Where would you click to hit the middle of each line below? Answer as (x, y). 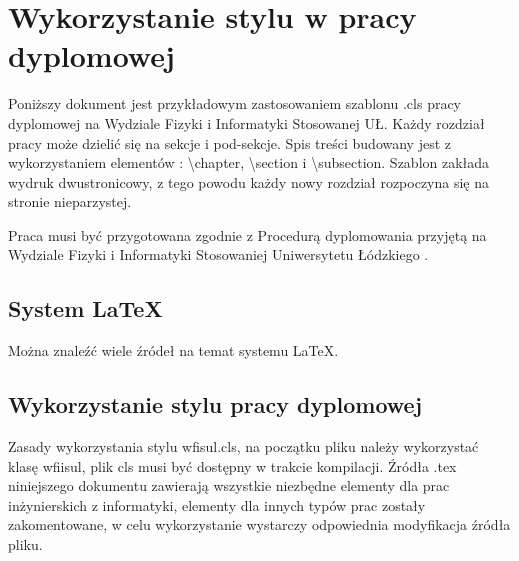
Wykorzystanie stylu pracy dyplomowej (215, 404)
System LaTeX (85, 308)
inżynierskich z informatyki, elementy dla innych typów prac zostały (217, 504)
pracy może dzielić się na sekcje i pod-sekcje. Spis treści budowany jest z (230, 142)
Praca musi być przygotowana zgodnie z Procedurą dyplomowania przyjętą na (247, 234)
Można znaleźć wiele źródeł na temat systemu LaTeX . (173, 350)
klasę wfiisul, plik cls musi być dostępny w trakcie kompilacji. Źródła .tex (232, 465)
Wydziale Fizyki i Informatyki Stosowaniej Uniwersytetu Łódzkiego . (218, 254)
